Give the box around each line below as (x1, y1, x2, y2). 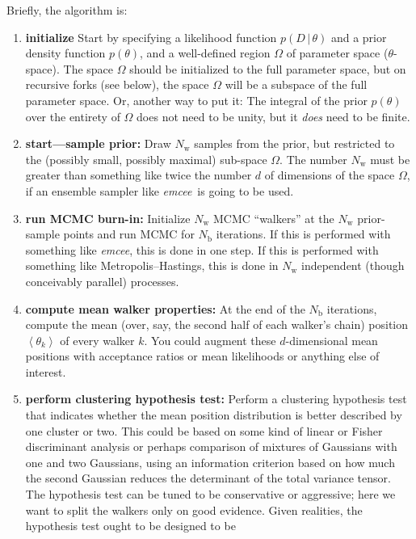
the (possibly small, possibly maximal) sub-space (25, 150, 267, 167)
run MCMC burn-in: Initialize (25, 209, 191, 226)
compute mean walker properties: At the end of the (25, 300, 305, 317)
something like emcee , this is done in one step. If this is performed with (25, 241, 379, 258)
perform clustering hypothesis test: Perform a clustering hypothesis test (25, 390, 407, 407)
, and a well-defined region (140, 44, 271, 61)
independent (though (301, 257, 405, 274)
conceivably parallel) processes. (25, 272, 179, 289)
